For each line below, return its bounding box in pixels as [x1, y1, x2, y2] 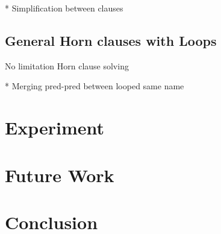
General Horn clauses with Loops [5, 31, 217, 49]
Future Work [5, 162, 114, 187]
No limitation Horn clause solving [5, 59, 129, 72]
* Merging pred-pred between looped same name [5, 80, 184, 92]
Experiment [5, 115, 105, 140]
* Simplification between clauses [5, 2, 123, 14]
